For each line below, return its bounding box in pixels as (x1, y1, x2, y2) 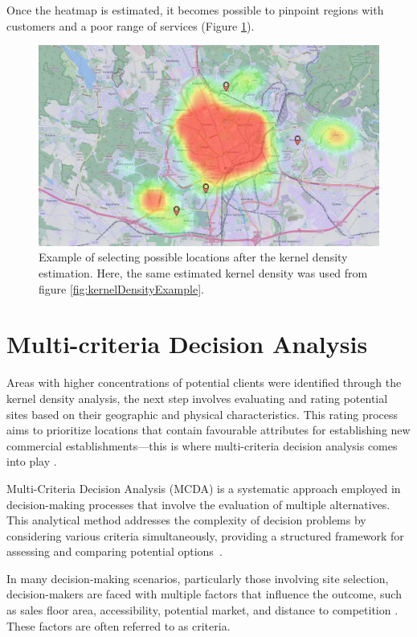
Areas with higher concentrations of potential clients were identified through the (6, 374, 402, 391)
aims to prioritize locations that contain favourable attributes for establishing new (6, 421, 411, 438)
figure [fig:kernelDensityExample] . (39, 280, 204, 297)
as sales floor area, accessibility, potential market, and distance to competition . (6, 602, 399, 619)
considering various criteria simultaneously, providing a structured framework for (6, 527, 404, 544)
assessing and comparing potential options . (6, 543, 223, 560)
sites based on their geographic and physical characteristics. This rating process (6, 405, 399, 422)
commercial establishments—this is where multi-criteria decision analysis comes (6, 437, 398, 454)
